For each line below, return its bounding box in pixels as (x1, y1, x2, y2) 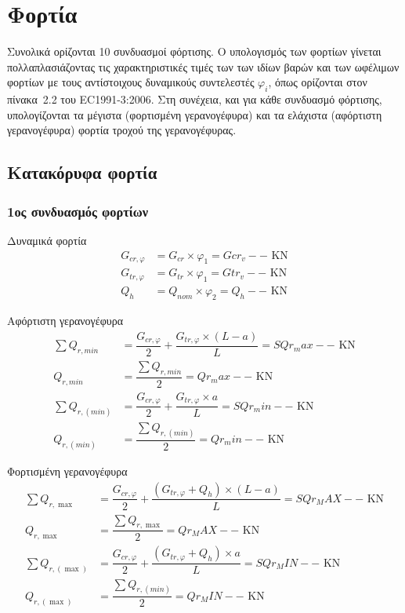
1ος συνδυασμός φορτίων (7, 201, 149, 221)
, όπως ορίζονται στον (268, 74, 367, 90)
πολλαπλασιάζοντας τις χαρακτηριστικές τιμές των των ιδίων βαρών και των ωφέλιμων (7, 58, 400, 75)
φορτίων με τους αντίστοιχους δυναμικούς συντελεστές (7, 74, 255, 90)
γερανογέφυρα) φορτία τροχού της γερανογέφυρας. (7, 122, 237, 138)
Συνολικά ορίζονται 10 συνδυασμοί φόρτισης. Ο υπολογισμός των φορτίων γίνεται (7, 43, 381, 60)
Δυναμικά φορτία (7, 232, 87, 248)
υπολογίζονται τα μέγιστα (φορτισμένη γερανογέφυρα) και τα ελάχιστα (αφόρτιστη (7, 106, 382, 122)
